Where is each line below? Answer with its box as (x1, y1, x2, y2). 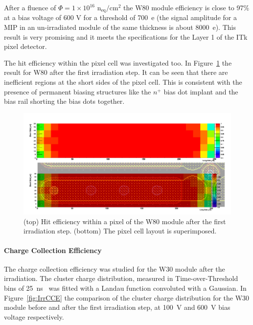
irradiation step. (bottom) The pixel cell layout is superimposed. (23, 226, 217, 236)
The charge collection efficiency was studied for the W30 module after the (4, 263, 225, 274)
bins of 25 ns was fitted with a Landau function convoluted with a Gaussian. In (4, 283, 247, 293)
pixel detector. (4, 41, 47, 51)
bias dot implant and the (163, 86, 238, 96)
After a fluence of (4, 2, 56, 12)
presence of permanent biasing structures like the (4, 86, 151, 96)
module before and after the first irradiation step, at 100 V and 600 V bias (4, 302, 230, 312)
